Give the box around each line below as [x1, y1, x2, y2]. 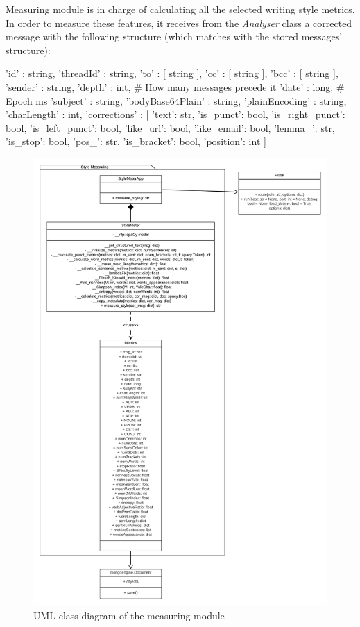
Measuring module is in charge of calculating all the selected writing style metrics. [6, 2, 355, 16]
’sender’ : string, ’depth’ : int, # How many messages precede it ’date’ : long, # [6, 79, 345, 94]
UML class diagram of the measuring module [33, 608, 225, 622]
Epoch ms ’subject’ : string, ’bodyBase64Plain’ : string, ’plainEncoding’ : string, [6, 93, 347, 108]
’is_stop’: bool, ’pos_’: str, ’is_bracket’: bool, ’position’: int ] [6, 134, 266, 149]
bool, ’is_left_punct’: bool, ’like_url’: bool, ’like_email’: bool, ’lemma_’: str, [6, 120, 335, 135]
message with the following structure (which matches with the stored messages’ [6, 29, 343, 44]
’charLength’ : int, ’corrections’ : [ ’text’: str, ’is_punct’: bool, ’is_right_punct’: [6, 107, 345, 122]
